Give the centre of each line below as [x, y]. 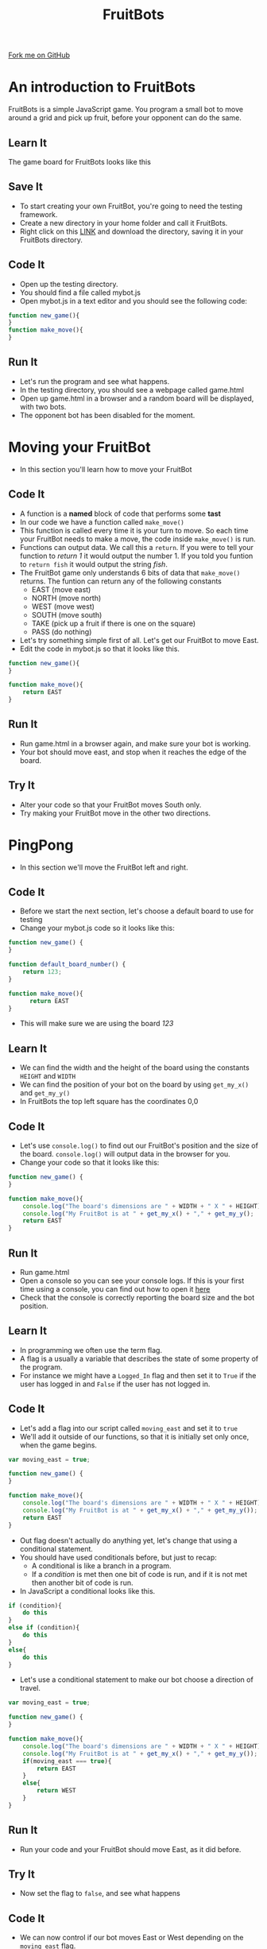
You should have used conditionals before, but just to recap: [118, 1557]
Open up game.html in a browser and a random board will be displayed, [137, 398]
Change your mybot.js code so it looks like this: [97, 928]
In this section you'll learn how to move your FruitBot [106, 469]
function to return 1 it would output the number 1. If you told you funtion [136, 556]
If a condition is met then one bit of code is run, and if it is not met [139, 1574]
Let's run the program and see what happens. [95, 381]
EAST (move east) [61, 589]
